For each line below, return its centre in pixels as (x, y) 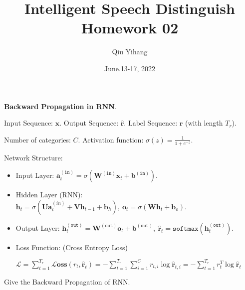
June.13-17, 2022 (130, 68)
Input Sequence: (29, 123)
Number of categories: (37, 139)
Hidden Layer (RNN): (49, 195)
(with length (204, 123)
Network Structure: (33, 157)
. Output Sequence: (89, 123)
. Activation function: (111, 139)
